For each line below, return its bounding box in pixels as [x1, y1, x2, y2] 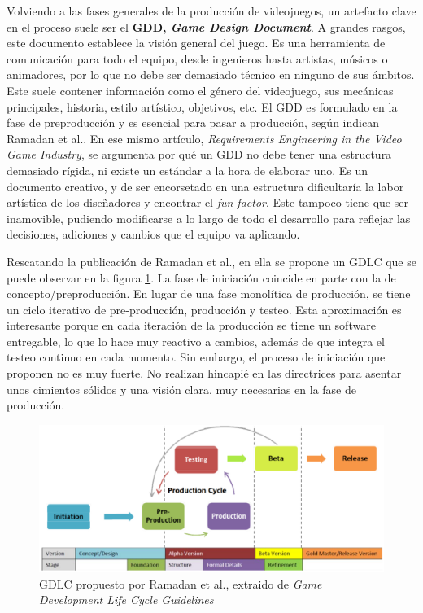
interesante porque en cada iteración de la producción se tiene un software [7, 317, 376, 334]
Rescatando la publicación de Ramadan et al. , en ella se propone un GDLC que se [7, 252, 416, 269]
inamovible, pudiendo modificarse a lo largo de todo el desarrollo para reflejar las [7, 209, 411, 226]
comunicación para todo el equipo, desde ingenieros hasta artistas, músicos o [7, 50, 388, 67]
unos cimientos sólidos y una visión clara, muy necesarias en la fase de [7, 380, 356, 397]
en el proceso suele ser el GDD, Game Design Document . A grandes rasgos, [7, 18, 406, 35]
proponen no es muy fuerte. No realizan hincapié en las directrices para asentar [7, 365, 402, 382]
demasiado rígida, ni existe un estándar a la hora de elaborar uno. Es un [7, 161, 368, 178]
